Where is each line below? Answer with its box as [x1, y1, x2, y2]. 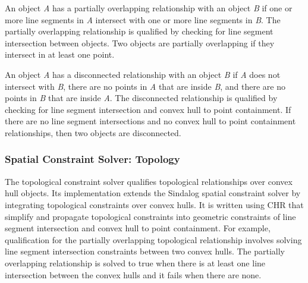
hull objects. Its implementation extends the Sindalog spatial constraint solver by [5, 187, 301, 199]
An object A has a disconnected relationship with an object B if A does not [5, 68, 281, 80]
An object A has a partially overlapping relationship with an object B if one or [5, 2, 293, 14]
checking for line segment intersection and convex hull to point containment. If [5, 103, 291, 115]
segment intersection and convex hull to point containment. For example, [5, 222, 271, 234]
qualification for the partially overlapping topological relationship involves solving [5, 233, 302, 246]
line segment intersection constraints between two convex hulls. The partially [5, 245, 285, 257]
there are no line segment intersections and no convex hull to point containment [5, 115, 296, 127]
